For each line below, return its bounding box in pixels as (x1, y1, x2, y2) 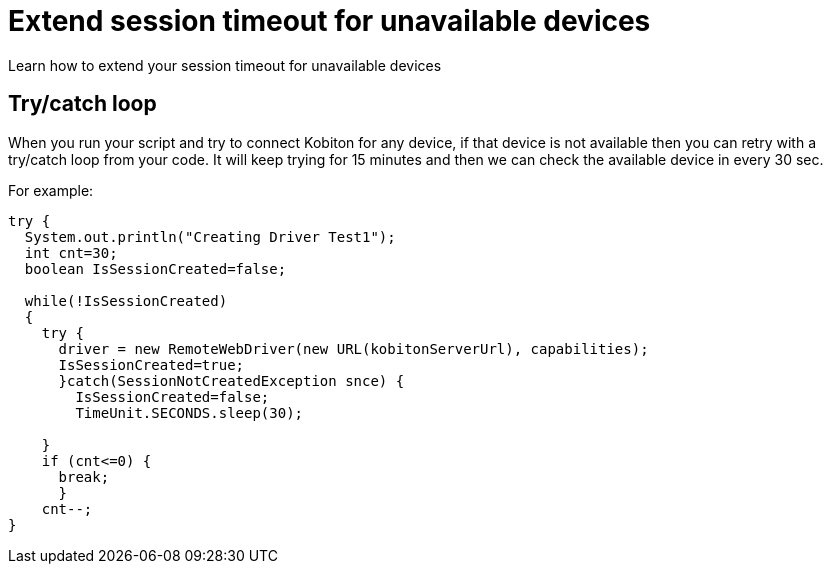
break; (58, 468, 110, 485)
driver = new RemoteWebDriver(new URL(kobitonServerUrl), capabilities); (58, 340, 649, 357)
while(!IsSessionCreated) (24, 292, 228, 309)
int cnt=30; (24, 244, 118, 261)
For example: (8, 181, 94, 199)
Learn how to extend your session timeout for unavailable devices (8, 56, 442, 74)
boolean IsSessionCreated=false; (24, 260, 287, 277)
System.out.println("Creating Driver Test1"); (24, 228, 396, 245)
